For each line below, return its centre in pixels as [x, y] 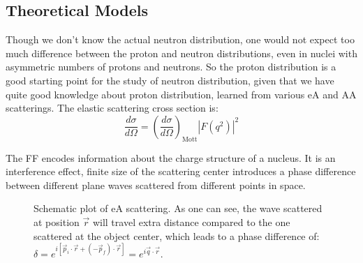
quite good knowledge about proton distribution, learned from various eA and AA [181, 94]
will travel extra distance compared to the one [191, 221]
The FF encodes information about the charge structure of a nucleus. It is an [171, 157]
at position [57, 221]
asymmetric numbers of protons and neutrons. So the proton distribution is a [171, 67]
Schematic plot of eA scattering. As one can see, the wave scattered [178, 208]
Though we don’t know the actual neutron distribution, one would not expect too [180, 39]
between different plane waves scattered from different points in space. [156, 185]
